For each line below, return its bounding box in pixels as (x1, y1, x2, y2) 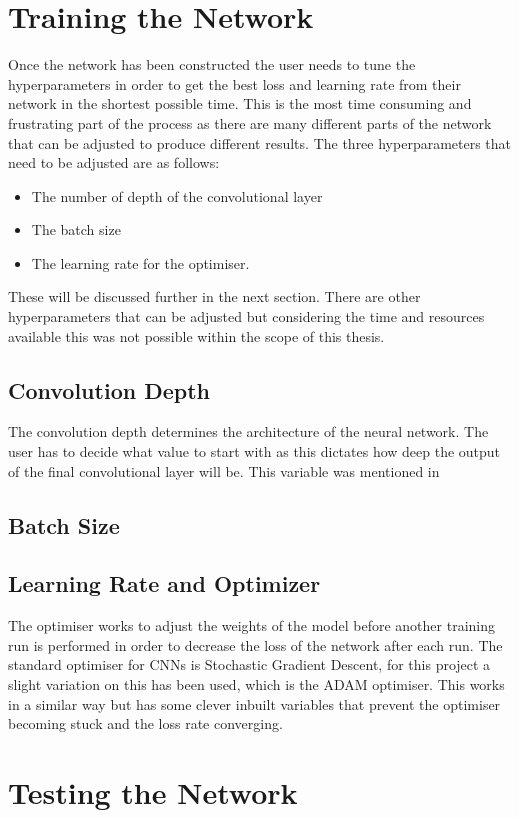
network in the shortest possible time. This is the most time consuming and (8, 93, 472, 114)
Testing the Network (8, 771, 298, 812)
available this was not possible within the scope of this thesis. (8, 325, 385, 346)
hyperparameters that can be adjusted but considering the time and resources (8, 306, 485, 327)
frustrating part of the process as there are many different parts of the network (8, 112, 492, 133)
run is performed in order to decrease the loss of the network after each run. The (8, 634, 503, 655)
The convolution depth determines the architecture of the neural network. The (8, 421, 489, 442)
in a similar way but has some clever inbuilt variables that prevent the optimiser (8, 693, 501, 714)
